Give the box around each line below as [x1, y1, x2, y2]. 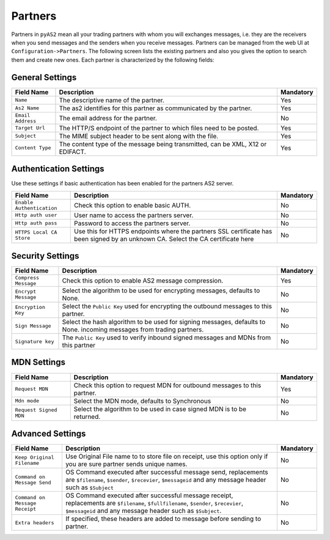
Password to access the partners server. [74, 219, 191, 227]
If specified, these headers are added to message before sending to [65, 514, 262, 523]
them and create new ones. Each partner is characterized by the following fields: [11, 56, 215, 64]
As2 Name [15, 105, 40, 111]
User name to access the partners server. [74, 211, 194, 220]
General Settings [11, 72, 77, 83]
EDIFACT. [59, 147, 86, 156]
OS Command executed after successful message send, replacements [65, 468, 268, 476]
